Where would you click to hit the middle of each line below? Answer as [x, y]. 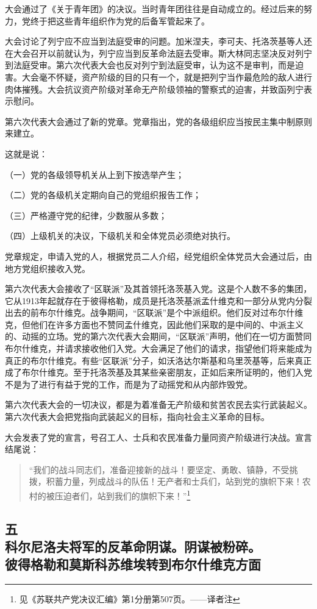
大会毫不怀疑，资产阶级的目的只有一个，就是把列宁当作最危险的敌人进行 [167, 77]
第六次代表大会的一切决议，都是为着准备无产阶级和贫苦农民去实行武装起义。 [158, 404]
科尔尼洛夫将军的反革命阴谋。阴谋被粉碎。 [133, 547]
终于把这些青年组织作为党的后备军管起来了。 [120, 20]
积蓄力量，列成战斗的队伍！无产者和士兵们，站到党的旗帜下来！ [174, 481]
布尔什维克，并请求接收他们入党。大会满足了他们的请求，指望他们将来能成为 [158, 348]
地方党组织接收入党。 [48, 268]
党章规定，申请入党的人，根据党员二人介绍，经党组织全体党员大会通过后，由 [158, 256]
